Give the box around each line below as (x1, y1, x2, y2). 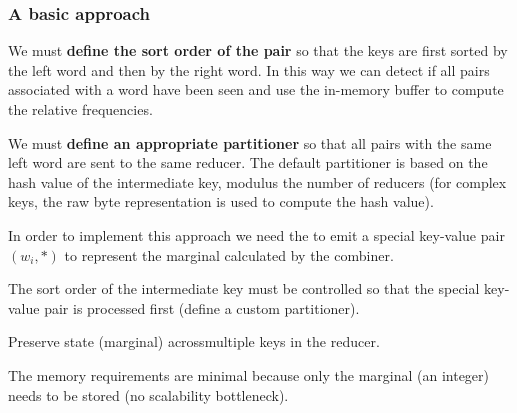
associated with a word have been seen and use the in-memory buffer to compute (8, 79, 504, 100)
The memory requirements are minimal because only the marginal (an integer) (8, 364, 490, 385)
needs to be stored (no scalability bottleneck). (8, 384, 289, 405)
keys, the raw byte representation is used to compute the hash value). (8, 191, 434, 212)
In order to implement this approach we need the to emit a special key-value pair (8, 224, 505, 245)
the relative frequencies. (8, 99, 153, 119)
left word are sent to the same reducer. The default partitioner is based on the (8, 152, 488, 173)
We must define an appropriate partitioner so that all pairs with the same (8, 132, 492, 153)
